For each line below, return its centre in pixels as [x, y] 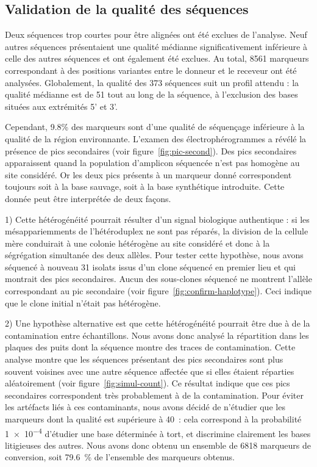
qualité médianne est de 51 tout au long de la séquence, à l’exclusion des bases [151, 94]
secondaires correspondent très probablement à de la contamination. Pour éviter [154, 395]
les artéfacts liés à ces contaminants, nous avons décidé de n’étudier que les [145, 407]
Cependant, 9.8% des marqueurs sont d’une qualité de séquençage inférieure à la [155, 127]
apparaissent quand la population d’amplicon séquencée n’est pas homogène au [152, 163]
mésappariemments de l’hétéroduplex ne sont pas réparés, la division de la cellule [157, 231]
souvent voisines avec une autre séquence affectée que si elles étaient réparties [150, 371]
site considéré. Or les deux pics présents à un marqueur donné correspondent [148, 174]
